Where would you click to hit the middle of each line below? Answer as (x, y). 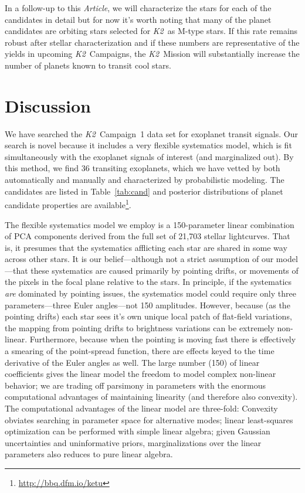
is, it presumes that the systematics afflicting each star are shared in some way (146, 247)
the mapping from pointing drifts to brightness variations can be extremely (140, 327)
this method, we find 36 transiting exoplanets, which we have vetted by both (143, 168)
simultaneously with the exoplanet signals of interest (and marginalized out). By (149, 156)
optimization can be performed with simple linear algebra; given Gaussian (138, 431)
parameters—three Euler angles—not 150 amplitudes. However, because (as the (148, 305)
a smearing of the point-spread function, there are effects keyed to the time (140, 351)
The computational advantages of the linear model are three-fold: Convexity (141, 408)
